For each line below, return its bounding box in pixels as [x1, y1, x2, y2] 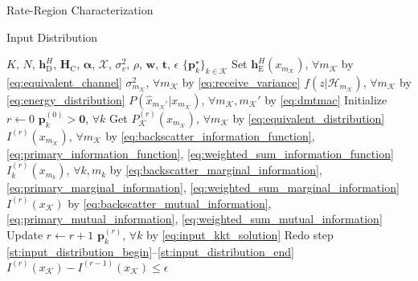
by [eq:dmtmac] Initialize [264, 91, 387, 108]
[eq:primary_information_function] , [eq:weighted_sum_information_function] [6, 145, 394, 161]
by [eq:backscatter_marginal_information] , [109, 161, 322, 178]
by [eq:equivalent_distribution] [232, 109, 385, 126]
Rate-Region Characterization [6, 2, 154, 18]
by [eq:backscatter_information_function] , [105, 127, 315, 144]
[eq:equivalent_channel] [6, 73, 122, 90]
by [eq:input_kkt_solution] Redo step [146, 226, 334, 242]
